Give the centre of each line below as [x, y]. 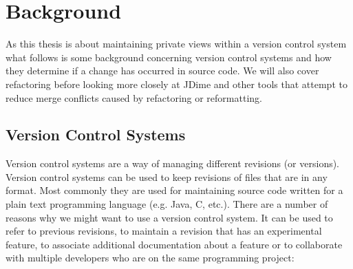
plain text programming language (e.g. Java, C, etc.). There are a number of [167, 204]
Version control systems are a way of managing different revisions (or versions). [173, 163]
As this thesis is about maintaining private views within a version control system [176, 44]
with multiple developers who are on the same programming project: [150, 258]
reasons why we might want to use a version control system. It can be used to [169, 217]
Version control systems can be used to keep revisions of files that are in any [167, 176]
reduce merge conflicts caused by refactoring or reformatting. [134, 97]
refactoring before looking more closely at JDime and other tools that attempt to [176, 84]
